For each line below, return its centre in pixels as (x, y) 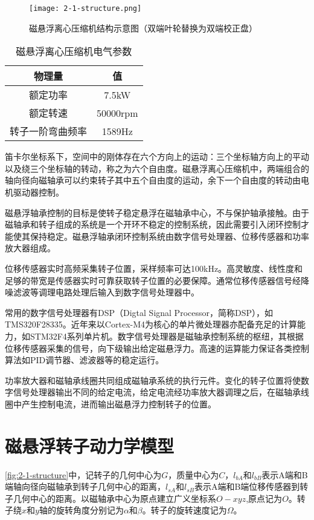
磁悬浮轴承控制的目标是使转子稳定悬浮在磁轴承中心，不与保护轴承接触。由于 (157, 212)
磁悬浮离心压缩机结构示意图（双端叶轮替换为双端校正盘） (143, 28)
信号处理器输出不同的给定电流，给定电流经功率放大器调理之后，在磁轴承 (157, 392)
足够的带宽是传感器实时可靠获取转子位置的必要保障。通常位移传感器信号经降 (157, 280)
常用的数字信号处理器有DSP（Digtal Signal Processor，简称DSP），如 (139, 312)
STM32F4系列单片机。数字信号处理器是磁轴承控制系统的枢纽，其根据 (167, 336)
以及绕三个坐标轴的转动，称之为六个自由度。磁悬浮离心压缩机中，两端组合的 (157, 168)
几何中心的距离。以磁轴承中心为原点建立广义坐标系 (114, 498)
